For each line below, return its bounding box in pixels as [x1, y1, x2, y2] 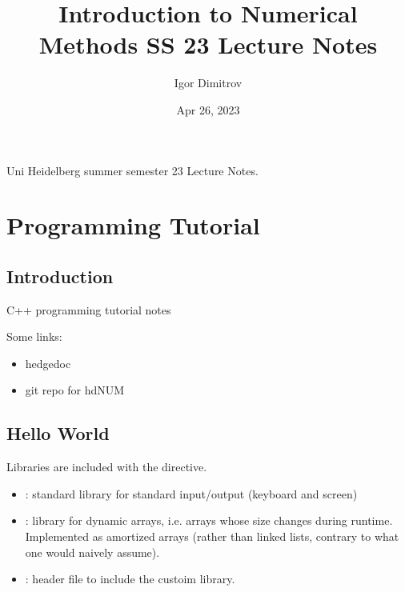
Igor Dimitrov [174, 74, 243, 91]
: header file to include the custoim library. [25, 570, 235, 587]
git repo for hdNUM [25, 382, 125, 398]
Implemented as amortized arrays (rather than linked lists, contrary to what [25, 528, 399, 545]
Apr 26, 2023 [176, 101, 240, 118]
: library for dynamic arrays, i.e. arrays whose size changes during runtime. [25, 512, 393, 529]
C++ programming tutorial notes [6, 301, 171, 318]
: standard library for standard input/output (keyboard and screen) [25, 485, 358, 502]
